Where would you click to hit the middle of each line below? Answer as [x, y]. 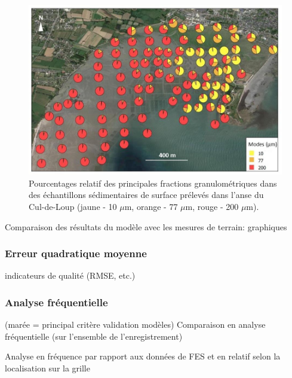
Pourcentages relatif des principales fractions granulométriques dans [153, 183]
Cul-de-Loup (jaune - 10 [73, 206]
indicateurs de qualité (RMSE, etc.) [70, 275]
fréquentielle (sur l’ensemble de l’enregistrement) [94, 336]
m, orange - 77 [151, 206]
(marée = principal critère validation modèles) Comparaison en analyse [135, 324]
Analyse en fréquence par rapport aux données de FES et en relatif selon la [143, 356]
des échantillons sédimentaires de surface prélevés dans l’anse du [146, 195]
